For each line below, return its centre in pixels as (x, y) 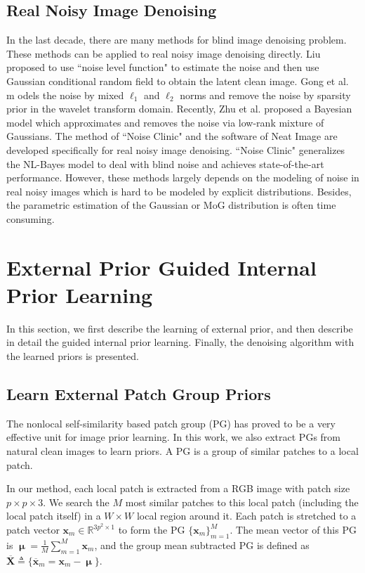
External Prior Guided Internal (161, 267)
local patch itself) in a (54, 516)
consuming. (31, 218)
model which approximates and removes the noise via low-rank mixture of (165, 122)
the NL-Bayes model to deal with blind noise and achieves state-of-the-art (165, 163)
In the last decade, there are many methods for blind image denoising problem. (177, 40)
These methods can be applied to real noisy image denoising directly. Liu (164, 53)
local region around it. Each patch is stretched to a (246, 516)
